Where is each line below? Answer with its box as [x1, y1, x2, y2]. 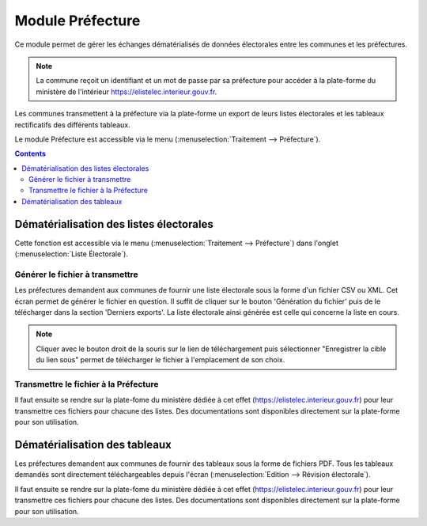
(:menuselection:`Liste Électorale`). [14, 249, 128, 259]
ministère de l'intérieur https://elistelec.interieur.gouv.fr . [36, 87, 217, 96]
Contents [14, 149, 47, 158]
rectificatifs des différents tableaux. [14, 119, 130, 130]
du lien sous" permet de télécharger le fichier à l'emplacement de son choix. [36, 355, 285, 365]
